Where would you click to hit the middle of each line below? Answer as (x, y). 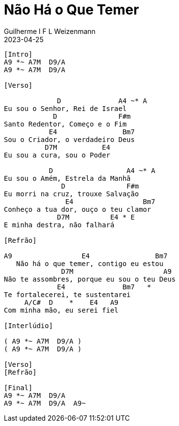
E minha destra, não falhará (59, 225)
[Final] (18, 387)
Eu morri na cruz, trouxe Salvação (72, 194)
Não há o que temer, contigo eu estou (90, 263)
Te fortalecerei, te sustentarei (67, 294)
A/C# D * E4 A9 (72, 302)
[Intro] (18, 54)
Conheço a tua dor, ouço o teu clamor (78, 209)
